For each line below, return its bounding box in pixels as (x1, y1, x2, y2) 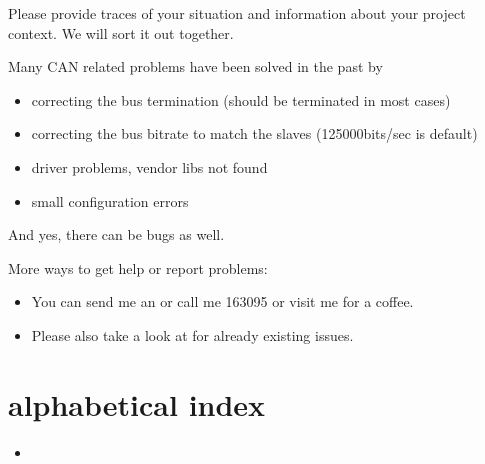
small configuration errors (31, 190, 189, 211)
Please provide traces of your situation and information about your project (8, 3, 466, 23)
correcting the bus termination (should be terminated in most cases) (31, 89, 451, 110)
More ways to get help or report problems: (8, 257, 268, 278)
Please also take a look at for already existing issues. (31, 324, 354, 345)
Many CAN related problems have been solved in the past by (8, 56, 383, 77)
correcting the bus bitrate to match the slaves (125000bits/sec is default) (31, 123, 478, 144)
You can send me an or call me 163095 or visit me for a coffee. (31, 291, 414, 312)
